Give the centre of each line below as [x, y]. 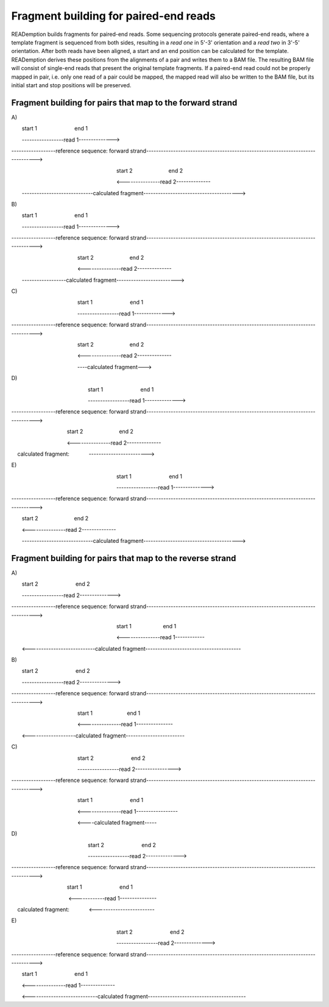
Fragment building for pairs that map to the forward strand [124, 103]
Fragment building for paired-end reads [113, 16]
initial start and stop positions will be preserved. [71, 85]
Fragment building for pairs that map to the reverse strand [124, 558]
